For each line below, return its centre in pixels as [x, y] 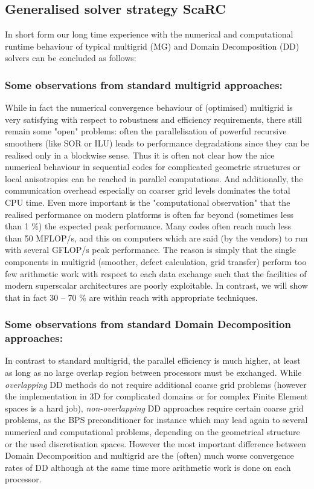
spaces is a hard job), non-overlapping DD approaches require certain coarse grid [154, 408]
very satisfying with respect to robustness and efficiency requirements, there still [153, 119]
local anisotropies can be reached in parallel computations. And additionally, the [154, 178]
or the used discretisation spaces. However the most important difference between [155, 443]
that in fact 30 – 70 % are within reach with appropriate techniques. [131, 297]
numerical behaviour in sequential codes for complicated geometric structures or [153, 167]
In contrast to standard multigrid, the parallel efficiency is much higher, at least [153, 360]
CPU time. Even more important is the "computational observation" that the [148, 202]
